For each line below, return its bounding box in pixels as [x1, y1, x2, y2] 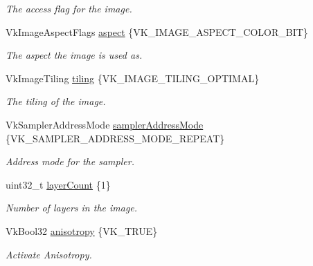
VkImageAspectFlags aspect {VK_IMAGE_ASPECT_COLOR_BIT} [6, 24, 308, 39]
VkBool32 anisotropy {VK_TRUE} [6, 223, 158, 238]
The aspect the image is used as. [6, 48, 143, 62]
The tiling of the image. [6, 94, 106, 108]
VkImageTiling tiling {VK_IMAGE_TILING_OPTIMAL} [6, 70, 260, 85]
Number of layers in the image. [6, 200, 138, 215]
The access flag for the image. [6, 1, 132, 15]
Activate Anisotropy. [6, 247, 92, 261]
